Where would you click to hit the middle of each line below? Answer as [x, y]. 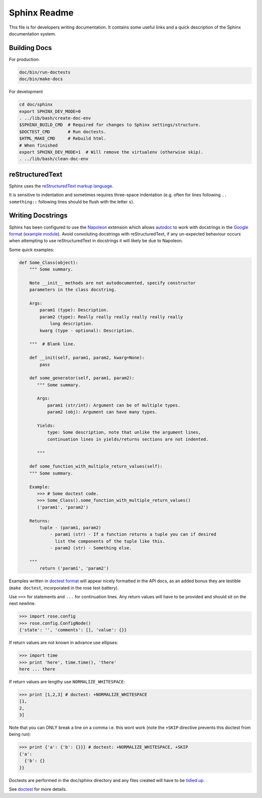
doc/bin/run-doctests [45, 72]
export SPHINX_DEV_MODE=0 [50, 111]
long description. [72, 324]
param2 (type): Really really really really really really [111, 317]
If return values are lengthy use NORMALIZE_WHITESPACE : [67, 681]
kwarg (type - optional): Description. [87, 331]
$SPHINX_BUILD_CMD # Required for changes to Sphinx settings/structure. [110, 125]
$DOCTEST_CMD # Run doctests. [63, 132]
